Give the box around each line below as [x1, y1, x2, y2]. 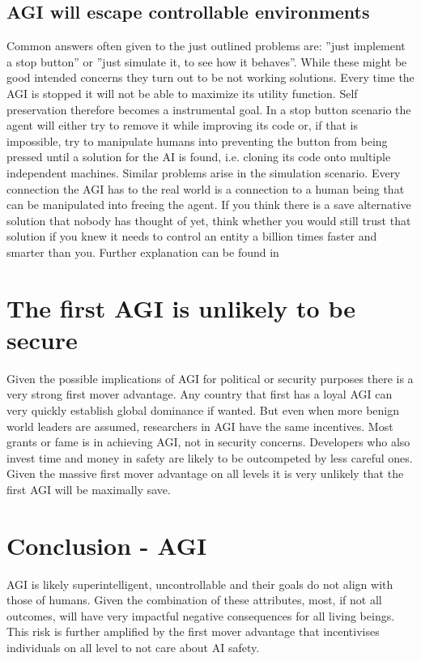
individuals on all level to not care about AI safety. [6, 639, 260, 656]
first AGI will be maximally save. [6, 480, 171, 497]
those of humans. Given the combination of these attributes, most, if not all [6, 591, 382, 608]
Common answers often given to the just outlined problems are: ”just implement [6, 37, 406, 54]
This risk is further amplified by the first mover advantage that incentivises [6, 623, 380, 640]
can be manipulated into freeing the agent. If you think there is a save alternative [6, 196, 411, 213]
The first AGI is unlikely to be [6, 291, 355, 324]
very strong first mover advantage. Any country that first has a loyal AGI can [6, 386, 393, 403]
